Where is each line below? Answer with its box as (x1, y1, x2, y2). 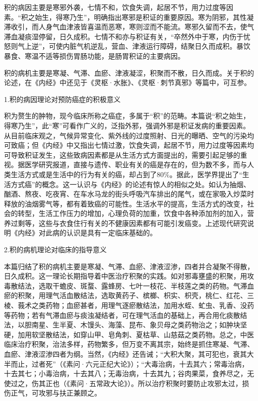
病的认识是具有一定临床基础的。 (52, 227, 157, 238)
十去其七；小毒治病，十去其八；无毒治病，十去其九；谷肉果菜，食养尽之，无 (4, 368, 254, 379)
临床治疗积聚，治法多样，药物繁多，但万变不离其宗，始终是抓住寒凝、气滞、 (4, 339, 254, 349)
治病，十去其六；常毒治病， (158, 358, 249, 369)
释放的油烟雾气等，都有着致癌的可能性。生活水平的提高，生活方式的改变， (4, 198, 247, 208)
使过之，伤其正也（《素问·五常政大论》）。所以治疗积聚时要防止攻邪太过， (4, 378, 242, 388)
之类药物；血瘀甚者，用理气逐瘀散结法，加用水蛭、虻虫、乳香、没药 (31, 300, 254, 310)
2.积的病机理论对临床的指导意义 (4, 244, 107, 255)
